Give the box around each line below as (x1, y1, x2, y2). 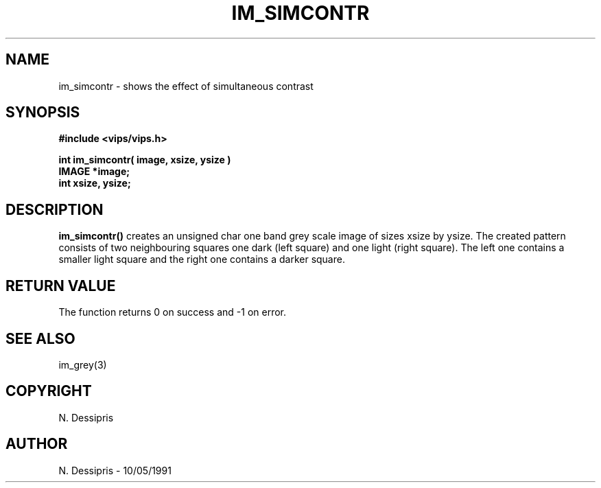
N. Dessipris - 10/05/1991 (58, 464, 172, 476)
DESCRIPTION (5, 200, 104, 218)
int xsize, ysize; (58, 177, 131, 189)
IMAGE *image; (58, 165, 130, 178)
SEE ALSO (5, 329, 75, 347)
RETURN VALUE (5, 277, 116, 294)
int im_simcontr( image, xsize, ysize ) (58, 154, 231, 166)
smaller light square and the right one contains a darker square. (58, 253, 345, 266)
